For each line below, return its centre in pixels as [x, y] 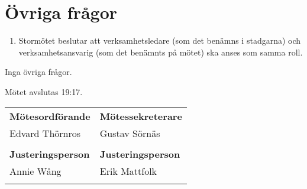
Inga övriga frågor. [38, 72]
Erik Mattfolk [128, 171]
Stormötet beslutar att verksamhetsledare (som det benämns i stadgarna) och [160, 40]
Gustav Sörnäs [130, 133]
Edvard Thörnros [45, 133]
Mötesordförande [50, 116]
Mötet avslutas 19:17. [44, 91]
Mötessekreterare [141, 116]
